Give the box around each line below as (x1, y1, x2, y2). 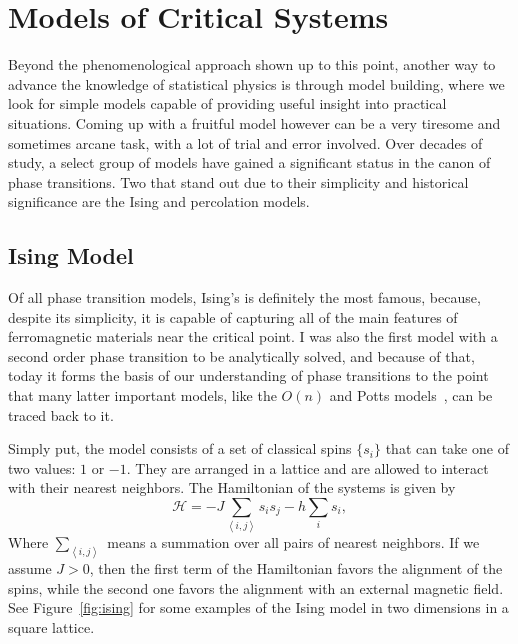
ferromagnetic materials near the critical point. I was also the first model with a (8, 326, 498, 347)
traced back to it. (8, 404, 114, 425)
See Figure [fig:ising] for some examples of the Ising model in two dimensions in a (8, 597, 509, 618)
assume (8, 558, 52, 579)
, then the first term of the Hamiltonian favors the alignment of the (89, 558, 503, 579)
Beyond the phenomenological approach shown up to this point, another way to (8, 54, 496, 75)
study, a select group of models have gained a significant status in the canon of (8, 152, 491, 173)
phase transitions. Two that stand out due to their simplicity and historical (8, 171, 469, 192)
